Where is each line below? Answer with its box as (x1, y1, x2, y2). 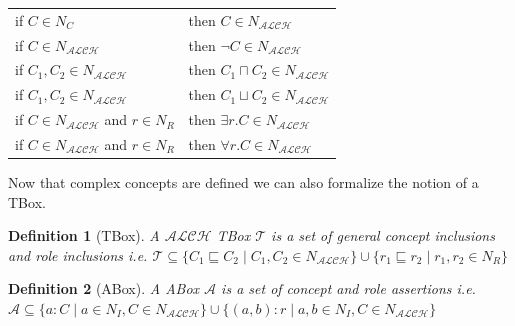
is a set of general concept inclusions (271, 225, 495, 246)
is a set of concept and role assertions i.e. (221, 278, 476, 299)
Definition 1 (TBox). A (8, 225, 160, 246)
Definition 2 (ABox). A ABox (8, 278, 200, 299)
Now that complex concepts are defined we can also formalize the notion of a (8, 172, 479, 193)
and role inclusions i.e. (8, 244, 148, 265)
